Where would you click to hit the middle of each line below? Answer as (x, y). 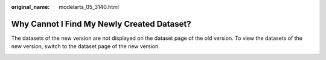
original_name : (30, 7)
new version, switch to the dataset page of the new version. (85, 46)
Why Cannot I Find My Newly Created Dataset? (101, 24)
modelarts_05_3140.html (89, 7)
